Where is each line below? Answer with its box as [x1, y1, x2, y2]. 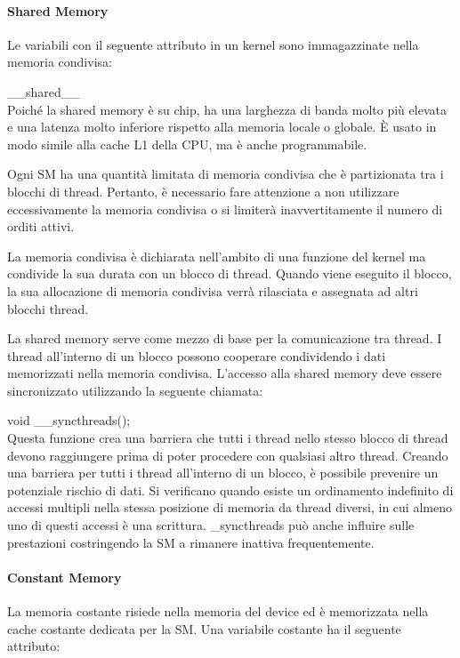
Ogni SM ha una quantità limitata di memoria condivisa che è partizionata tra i [7, 164, 444, 183]
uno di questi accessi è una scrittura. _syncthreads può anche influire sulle [7, 516, 415, 534]
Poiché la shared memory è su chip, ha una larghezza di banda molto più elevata [7, 100, 447, 118]
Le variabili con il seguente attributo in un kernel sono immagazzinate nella [7, 35, 419, 53]
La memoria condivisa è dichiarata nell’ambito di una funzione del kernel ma [7, 246, 426, 265]
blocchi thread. [7, 299, 89, 317]
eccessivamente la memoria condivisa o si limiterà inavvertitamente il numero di [7, 199, 443, 218]
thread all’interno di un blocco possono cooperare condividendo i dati [7, 346, 386, 365]
